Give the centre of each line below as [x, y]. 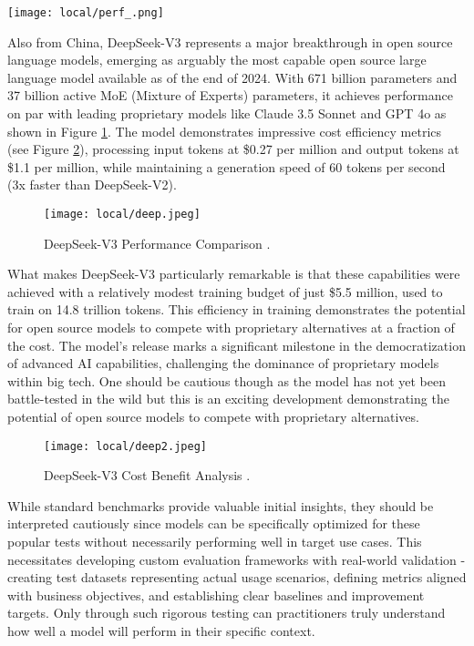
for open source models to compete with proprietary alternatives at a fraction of [231, 328]
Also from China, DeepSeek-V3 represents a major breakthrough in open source [230, 41]
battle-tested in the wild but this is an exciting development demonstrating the [228, 399]
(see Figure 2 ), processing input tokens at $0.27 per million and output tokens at [233, 149]
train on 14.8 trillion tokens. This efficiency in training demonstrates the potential [237, 309]
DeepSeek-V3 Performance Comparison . [157, 243]
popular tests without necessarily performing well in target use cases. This [215, 542]
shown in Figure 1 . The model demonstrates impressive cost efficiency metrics [225, 131]
